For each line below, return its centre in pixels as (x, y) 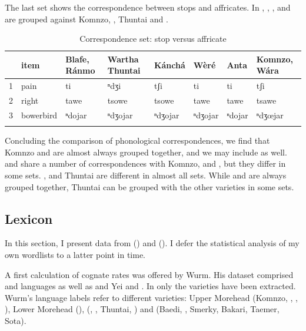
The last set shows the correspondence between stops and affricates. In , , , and (148, 7)
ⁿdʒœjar (270, 115)
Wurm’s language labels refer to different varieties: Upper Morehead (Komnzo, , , (151, 297)
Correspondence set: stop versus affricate (153, 39)
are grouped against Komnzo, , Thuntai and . (87, 19)
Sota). (16, 320)
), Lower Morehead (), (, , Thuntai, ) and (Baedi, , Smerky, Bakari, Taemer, (142, 309)
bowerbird (39, 115)
